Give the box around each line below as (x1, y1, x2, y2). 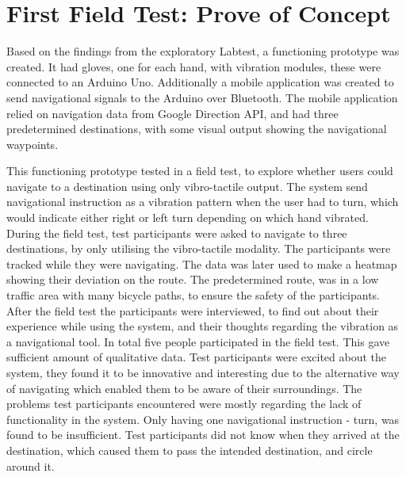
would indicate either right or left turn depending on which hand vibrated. (6, 209, 369, 226)
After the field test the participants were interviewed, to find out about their (6, 302, 379, 319)
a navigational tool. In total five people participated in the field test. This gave (6, 333, 390, 349)
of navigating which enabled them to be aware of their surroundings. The (6, 380, 362, 396)
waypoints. (6, 135, 59, 152)
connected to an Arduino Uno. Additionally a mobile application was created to (6, 74, 394, 90)
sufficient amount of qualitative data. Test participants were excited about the (6, 349, 387, 365)
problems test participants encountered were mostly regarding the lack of (6, 395, 362, 412)
